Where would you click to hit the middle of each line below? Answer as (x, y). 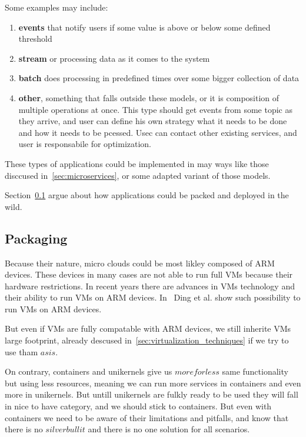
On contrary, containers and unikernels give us (89, 371)
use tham (21, 351)
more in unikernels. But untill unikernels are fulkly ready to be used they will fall (152, 394)
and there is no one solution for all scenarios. (169, 429)
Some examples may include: (56, 7)
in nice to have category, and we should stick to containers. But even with (138, 406)
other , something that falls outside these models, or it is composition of (149, 97)
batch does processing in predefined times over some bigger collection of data (159, 78)
